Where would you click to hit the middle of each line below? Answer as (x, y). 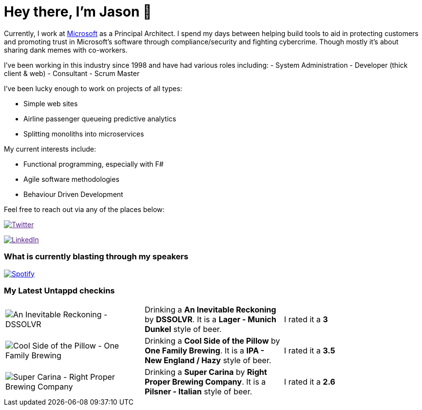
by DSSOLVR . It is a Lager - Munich (210, 320)
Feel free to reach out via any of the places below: (84, 209)
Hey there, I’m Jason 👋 (78, 12)
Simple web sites (51, 103)
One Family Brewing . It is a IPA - (204, 351)
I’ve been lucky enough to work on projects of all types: (93, 88)
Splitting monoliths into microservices (84, 134)
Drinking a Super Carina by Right (206, 372)
